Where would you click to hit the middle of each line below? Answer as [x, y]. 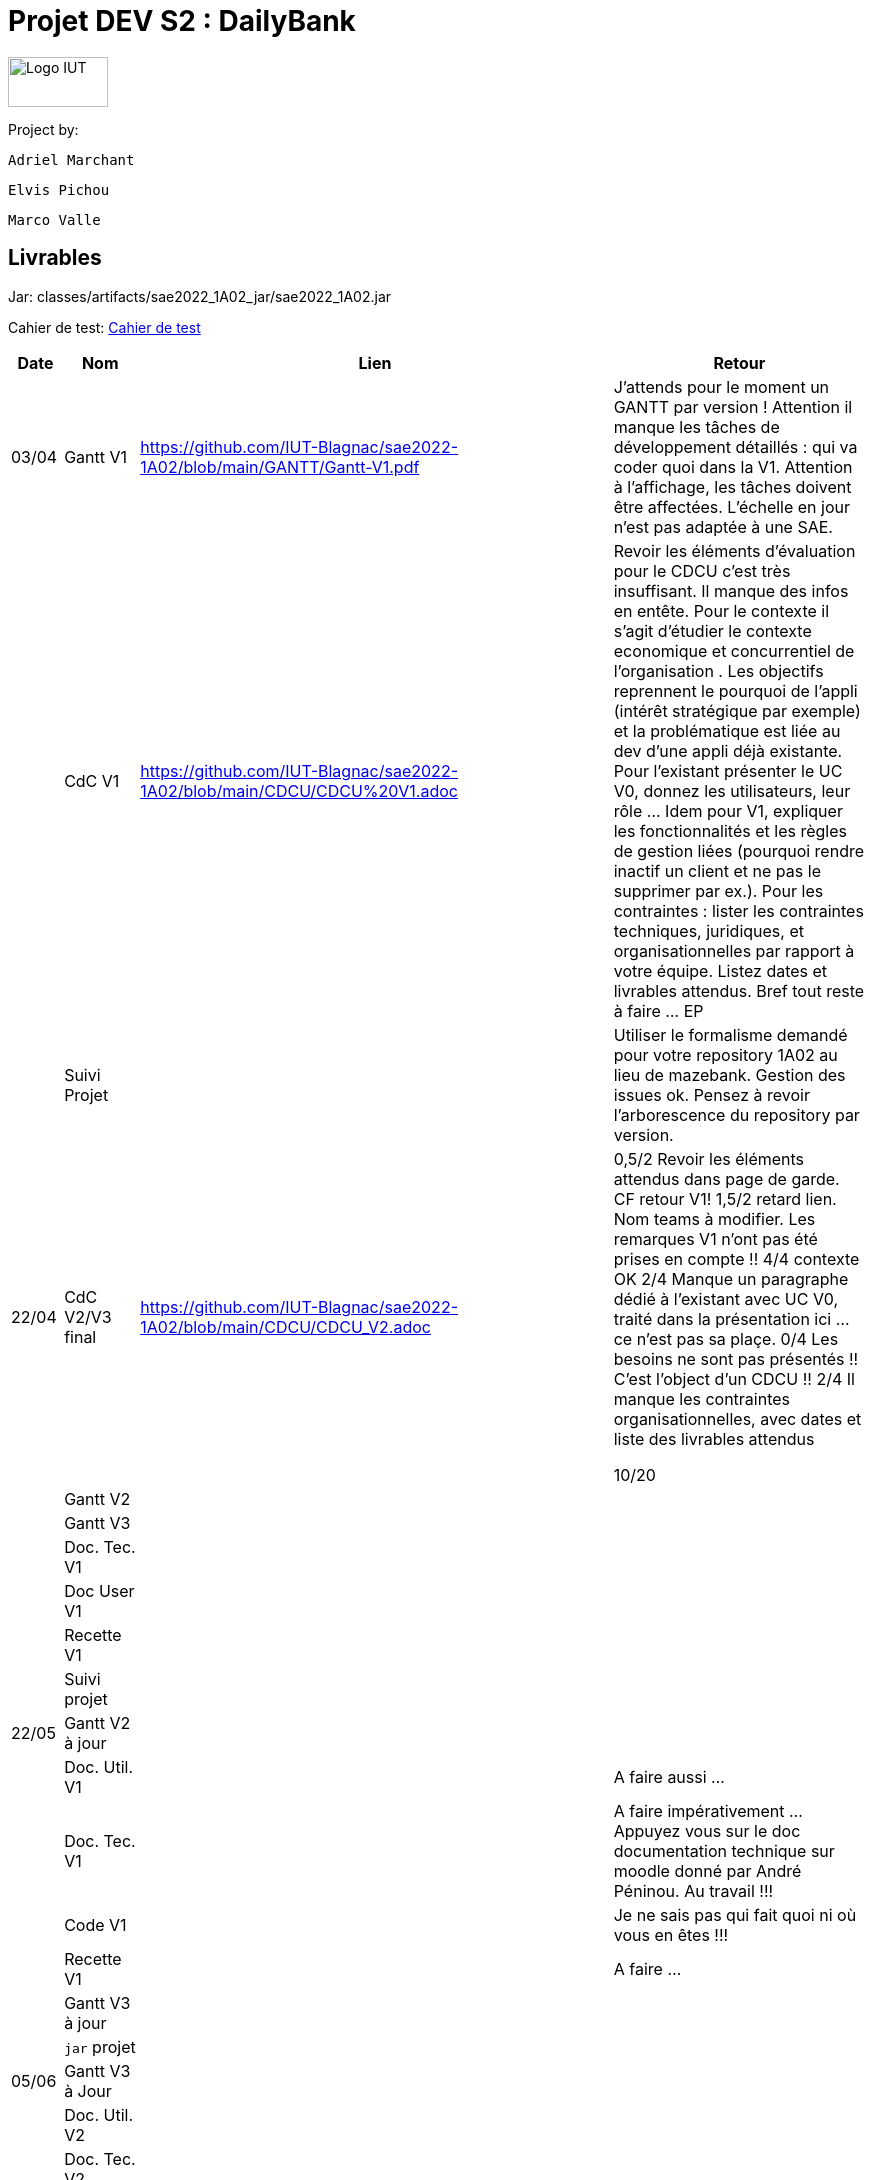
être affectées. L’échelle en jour [732, 506]
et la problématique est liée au [727, 730]
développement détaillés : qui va [735, 446]
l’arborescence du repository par [736, 1114]
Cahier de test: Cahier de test [104, 327]
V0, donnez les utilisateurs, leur [732, 790]
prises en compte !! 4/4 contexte [736, 1258]
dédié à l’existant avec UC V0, [726, 1298]
